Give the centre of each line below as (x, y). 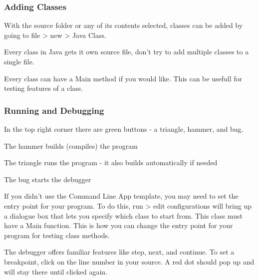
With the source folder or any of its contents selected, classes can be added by (124, 25)
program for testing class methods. (57, 235)
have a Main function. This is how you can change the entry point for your (119, 225)
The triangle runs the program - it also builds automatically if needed (111, 162)
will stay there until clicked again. (56, 271)
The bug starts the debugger (48, 179)
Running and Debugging (54, 110)
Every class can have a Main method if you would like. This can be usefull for (123, 78)
